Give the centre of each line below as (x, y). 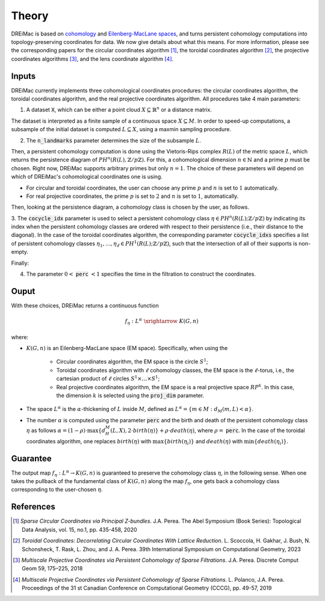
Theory (30, 16)
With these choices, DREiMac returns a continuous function (85, 305)
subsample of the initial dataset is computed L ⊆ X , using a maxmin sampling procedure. (121, 129)
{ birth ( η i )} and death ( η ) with (203, 442)
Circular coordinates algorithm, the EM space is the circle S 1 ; (132, 361)
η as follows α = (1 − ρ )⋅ (57, 430)
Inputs (23, 76)
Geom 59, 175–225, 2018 (52, 569)
